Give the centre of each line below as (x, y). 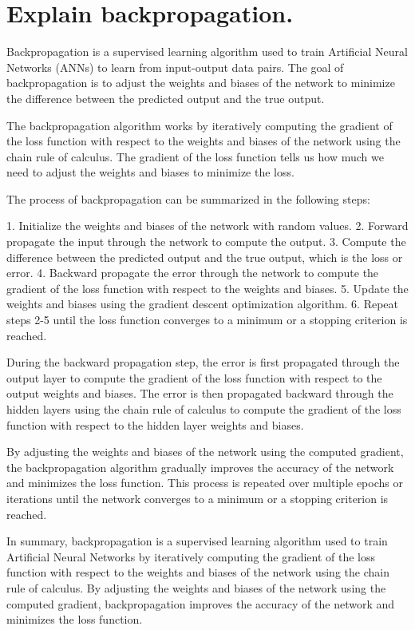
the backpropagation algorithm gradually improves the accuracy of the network (200, 467)
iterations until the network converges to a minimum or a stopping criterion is (198, 498)
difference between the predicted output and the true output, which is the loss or (205, 257)
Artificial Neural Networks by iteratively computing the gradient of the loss (191, 556)
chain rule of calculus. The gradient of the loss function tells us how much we (195, 156)
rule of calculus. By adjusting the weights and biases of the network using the (196, 587)
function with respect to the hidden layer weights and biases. (155, 424)
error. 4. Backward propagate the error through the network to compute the (193, 273)
